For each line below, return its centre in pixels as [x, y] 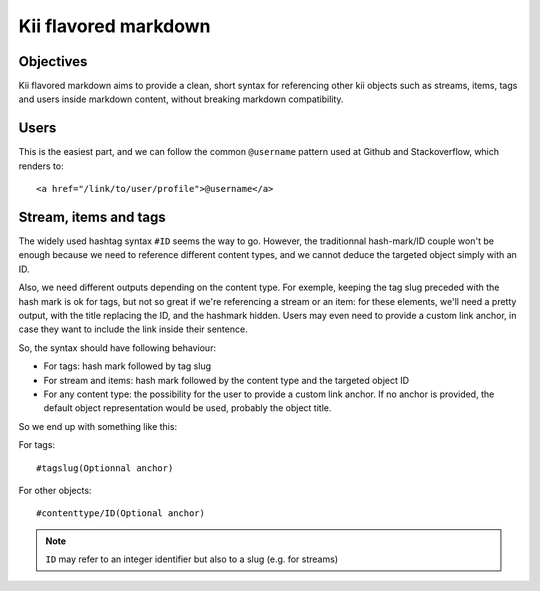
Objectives [53, 61]
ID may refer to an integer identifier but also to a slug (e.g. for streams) [192, 559]
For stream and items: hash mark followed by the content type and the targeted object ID [226, 380]
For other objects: [55, 490]
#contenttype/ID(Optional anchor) [120, 513]
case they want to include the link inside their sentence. [133, 329]
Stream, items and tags [92, 216]
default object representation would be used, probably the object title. [187, 408]
